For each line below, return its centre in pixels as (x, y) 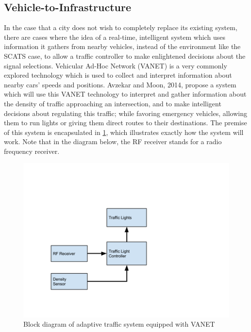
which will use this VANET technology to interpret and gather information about (125, 94)
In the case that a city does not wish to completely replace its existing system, (121, 27)
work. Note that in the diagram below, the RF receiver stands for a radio (113, 141)
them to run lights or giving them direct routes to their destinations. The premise (125, 123)
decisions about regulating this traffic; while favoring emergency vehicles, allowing (125, 113)
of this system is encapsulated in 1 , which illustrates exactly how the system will (124, 132)
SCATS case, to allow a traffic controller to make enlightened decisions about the (125, 56)
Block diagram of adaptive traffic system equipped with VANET (119, 324)
